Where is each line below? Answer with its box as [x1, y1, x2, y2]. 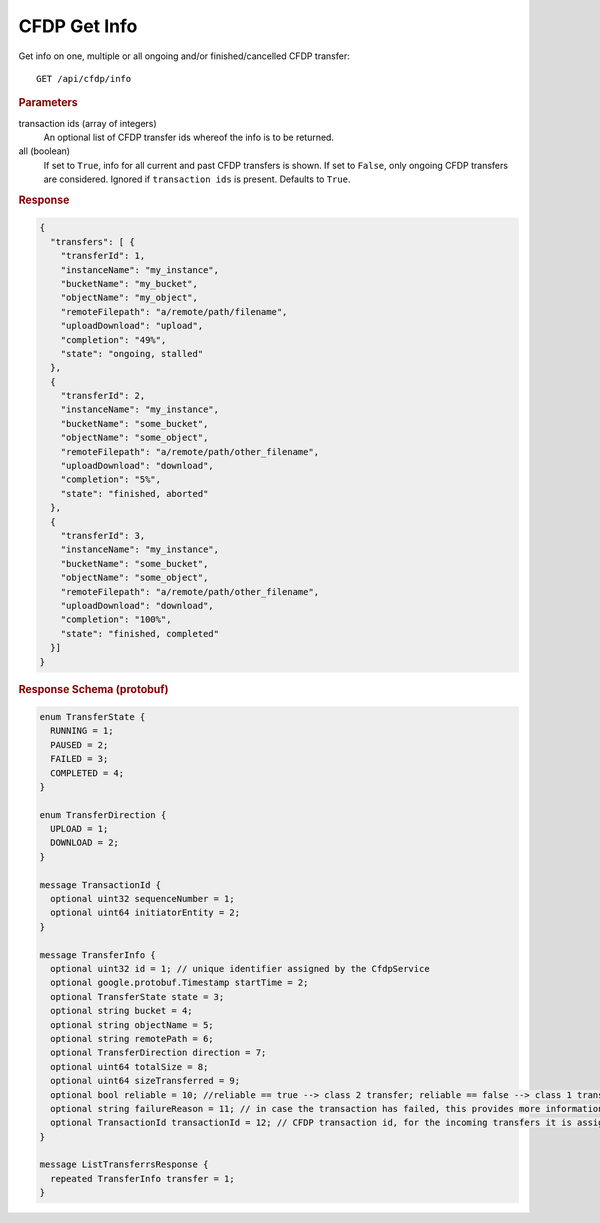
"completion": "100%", [60, 614, 172, 625]
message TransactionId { [39, 879, 162, 890]
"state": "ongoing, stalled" [60, 348, 204, 359]
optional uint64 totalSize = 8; [50, 1061, 209, 1072]
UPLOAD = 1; [50, 823, 109, 835]
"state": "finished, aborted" [60, 488, 209, 499]
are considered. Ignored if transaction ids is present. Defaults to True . [43, 173, 351, 185]
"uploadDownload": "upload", [60, 320, 204, 332]
